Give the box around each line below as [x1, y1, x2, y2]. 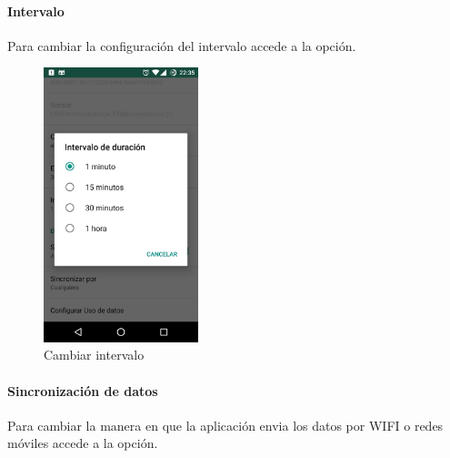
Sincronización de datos [7, 381, 158, 400]
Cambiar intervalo [44, 345, 145, 364]
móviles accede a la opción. [7, 433, 158, 453]
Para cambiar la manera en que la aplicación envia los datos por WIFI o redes [7, 415, 444, 434]
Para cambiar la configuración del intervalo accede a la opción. [7, 36, 356, 55]
